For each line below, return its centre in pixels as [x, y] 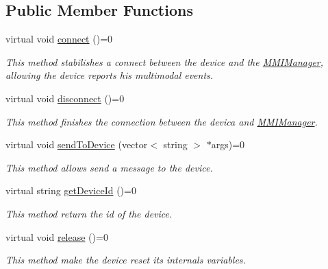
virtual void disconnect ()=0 [65, 98]
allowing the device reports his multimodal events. [110, 75]
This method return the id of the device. [89, 213]
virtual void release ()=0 [57, 236]
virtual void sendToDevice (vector [77, 144]
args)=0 [228, 144]
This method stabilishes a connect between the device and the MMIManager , [165, 61]
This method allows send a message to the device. [109, 167]
